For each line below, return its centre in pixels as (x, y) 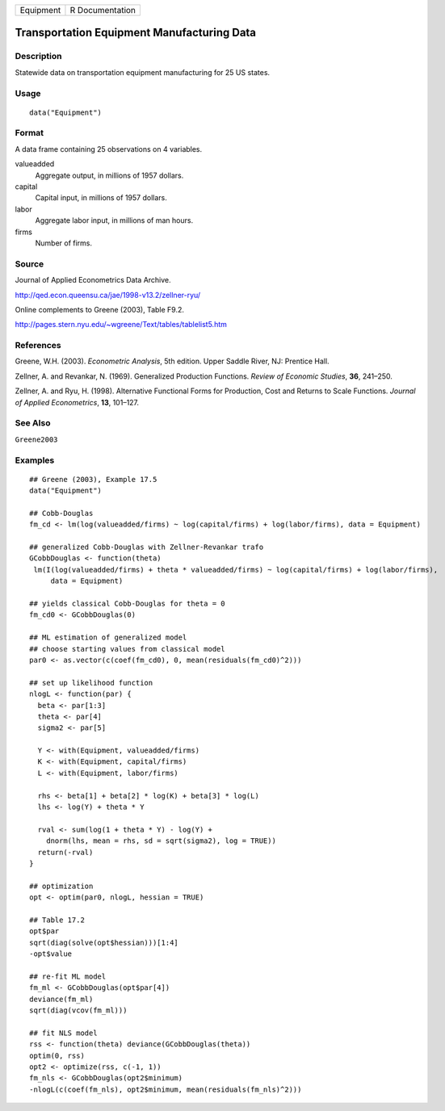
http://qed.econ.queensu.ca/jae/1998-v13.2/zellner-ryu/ (108, 295)
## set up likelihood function (91, 683)
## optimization (61, 886)
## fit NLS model (63, 1033)
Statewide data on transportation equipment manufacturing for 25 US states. (143, 72)
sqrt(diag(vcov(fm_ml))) (78, 1010)
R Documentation (103, 10)
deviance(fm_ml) (61, 999)
